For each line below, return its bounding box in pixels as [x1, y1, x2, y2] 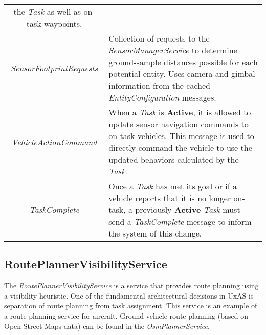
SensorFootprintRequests [11, 62, 98, 74]
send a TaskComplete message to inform [108, 215, 252, 227]
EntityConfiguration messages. [108, 91, 216, 103]
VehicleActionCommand [11, 135, 97, 148]
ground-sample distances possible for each [108, 56, 258, 68]
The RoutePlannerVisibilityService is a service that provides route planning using [4, 280, 259, 291]
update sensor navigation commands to [108, 118, 249, 130]
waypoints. [44, 17, 82, 29]
